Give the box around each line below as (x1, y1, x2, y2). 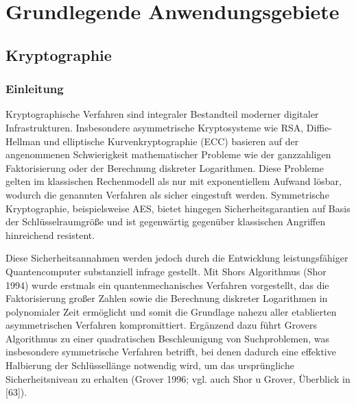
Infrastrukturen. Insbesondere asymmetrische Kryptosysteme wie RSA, (5, 120, 304, 134)
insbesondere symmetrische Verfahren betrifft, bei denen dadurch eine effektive (5, 344, 336, 359)
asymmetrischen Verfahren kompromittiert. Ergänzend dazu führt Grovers (5, 318, 317, 332)
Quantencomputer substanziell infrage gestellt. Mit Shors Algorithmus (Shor (5, 264, 327, 278)
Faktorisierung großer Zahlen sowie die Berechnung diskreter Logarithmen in (5, 291, 328, 305)
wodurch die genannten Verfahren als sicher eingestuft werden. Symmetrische (5, 187, 329, 201)
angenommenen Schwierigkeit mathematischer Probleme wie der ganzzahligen (5, 147, 331, 162)
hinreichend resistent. (5, 227, 95, 242)
